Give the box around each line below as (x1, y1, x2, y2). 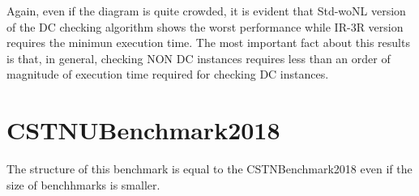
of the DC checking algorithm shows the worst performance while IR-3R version (6, 18, 404, 35)
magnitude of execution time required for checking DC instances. (6, 66, 329, 83)
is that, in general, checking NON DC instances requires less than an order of (6, 49, 391, 66)
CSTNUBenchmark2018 (6, 113, 280, 147)
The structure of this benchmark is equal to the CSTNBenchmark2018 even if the (6, 160, 413, 177)
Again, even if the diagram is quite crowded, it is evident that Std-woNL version (6, 2, 406, 19)
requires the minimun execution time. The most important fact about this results (6, 34, 410, 51)
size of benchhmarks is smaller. (6, 176, 160, 193)
